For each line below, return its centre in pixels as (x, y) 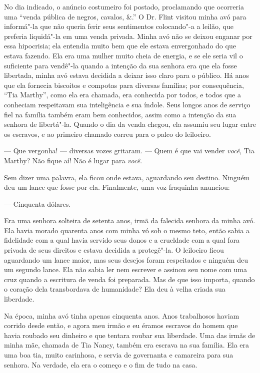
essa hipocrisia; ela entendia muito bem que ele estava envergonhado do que (120, 46)
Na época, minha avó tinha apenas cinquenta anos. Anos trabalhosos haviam (122, 315)
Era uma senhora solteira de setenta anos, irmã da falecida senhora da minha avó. (130, 220)
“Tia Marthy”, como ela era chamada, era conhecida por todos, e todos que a (122, 95)
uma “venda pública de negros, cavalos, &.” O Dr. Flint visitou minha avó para (125, 16)
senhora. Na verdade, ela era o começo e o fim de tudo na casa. (101, 364)
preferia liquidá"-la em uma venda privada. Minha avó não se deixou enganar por (128, 36)
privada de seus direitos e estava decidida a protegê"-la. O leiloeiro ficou (114, 250)
